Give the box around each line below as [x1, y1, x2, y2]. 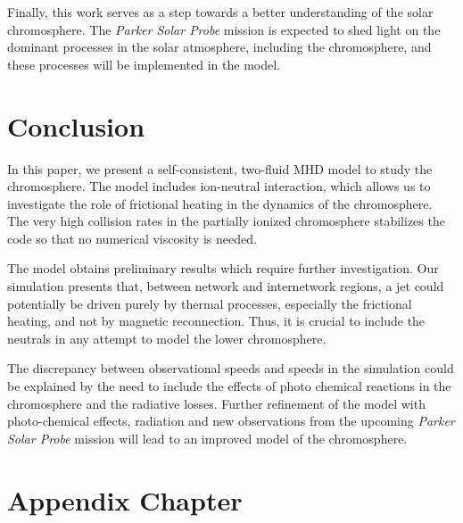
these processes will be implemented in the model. [7, 54, 280, 73]
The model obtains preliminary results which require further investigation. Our [7, 259, 439, 278]
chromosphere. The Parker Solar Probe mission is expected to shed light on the [7, 20, 441, 38]
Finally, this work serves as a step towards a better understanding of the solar [7, 3, 434, 21]
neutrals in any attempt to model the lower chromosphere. [7, 328, 327, 347]
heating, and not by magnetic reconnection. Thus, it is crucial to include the [7, 311, 426, 330]
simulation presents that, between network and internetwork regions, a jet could [7, 277, 444, 295]
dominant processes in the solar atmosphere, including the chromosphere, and [7, 37, 432, 56]
